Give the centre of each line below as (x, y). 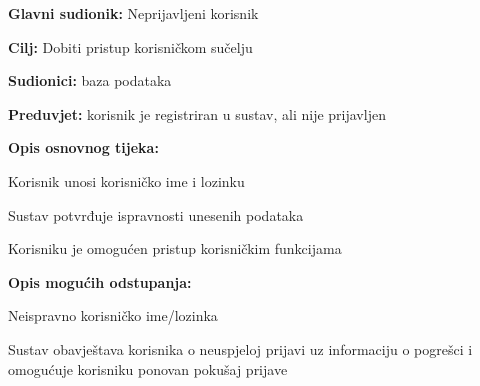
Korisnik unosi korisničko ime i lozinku (126, 180)
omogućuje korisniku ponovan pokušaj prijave (148, 368)
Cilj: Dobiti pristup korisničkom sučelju (130, 46)
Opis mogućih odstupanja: (100, 281)
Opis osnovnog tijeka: (83, 147)
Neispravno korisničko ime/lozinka (113, 315)
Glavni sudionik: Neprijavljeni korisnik (133, 13)
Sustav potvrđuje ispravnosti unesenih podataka (156, 214)
